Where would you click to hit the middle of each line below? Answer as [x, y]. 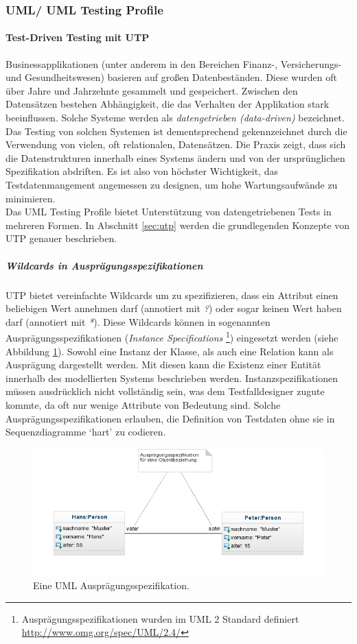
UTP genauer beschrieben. [61, 238]
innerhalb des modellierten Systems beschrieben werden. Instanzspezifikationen [172, 378]
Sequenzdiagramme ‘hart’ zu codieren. [86, 432]
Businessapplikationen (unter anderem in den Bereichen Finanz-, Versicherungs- [174, 63]
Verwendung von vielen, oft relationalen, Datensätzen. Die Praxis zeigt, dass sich [176, 144]
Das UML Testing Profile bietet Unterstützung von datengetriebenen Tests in [169, 212]
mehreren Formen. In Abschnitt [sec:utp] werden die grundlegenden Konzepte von [178, 225]
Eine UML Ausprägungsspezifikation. [111, 585]
